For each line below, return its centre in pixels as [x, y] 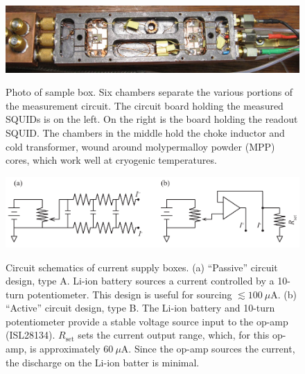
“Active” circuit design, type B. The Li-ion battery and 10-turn [140, 308]
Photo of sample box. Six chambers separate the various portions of [149, 92]
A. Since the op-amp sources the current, [208, 349]
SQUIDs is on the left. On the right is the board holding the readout [152, 119]
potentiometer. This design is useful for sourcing [130, 294]
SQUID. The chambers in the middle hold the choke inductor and [145, 132]
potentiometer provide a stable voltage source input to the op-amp [147, 321]
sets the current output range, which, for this [174, 335]
